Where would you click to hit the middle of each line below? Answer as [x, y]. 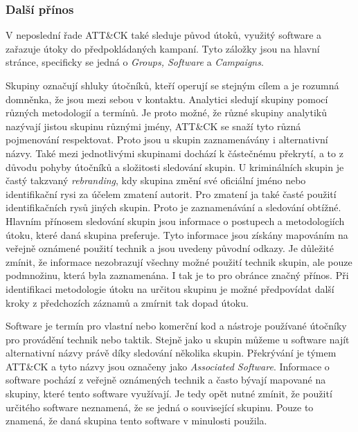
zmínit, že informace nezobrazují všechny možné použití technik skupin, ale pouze [179, 261]
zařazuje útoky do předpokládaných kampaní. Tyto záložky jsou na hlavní [163, 48]
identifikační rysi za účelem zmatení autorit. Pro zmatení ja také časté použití [171, 193]
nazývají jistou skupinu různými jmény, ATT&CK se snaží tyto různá [153, 126]
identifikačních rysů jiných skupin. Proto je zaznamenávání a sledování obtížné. [173, 207]
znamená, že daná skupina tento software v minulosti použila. [136, 421]
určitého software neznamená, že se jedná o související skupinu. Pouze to [160, 407]
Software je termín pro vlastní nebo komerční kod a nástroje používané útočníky [176, 326]
